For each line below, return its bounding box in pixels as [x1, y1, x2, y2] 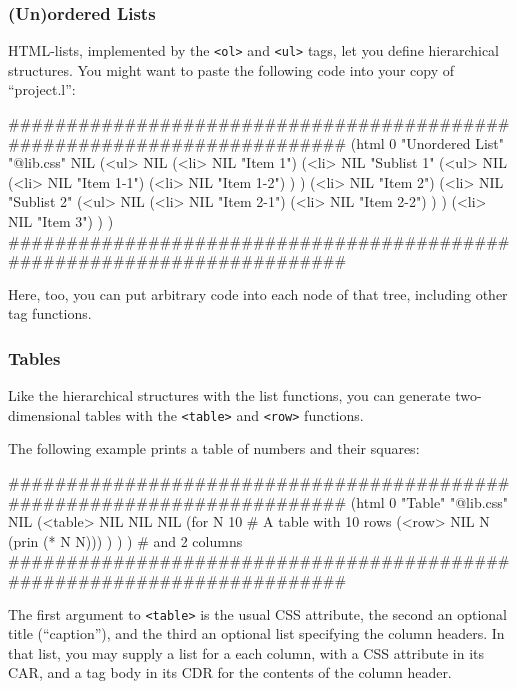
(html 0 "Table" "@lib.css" [350, 491, 509, 512]
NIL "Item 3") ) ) [8, 211, 114, 232]
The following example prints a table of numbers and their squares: [8, 438, 420, 459]
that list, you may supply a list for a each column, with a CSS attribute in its [8, 642, 485, 663]
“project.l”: [8, 79, 76, 100]
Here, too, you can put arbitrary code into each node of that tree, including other [8, 283, 508, 304]
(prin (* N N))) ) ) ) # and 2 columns [8, 530, 243, 551]
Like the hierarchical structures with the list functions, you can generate [8, 385, 451, 406]
